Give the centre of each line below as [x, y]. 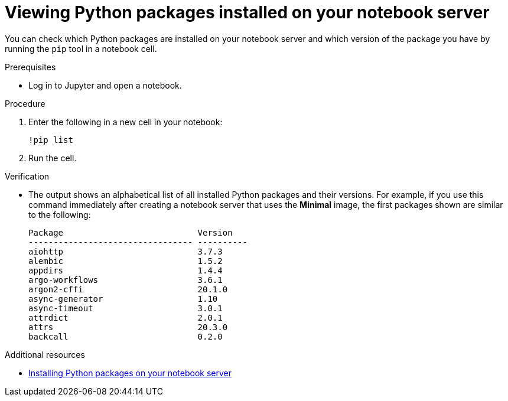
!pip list [51, 140]
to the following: [60, 214]
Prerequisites [30, 67]
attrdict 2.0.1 [126, 317]
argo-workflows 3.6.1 [126, 280]
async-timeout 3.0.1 [126, 308]
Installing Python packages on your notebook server [130, 373]
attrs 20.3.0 [128, 327]
